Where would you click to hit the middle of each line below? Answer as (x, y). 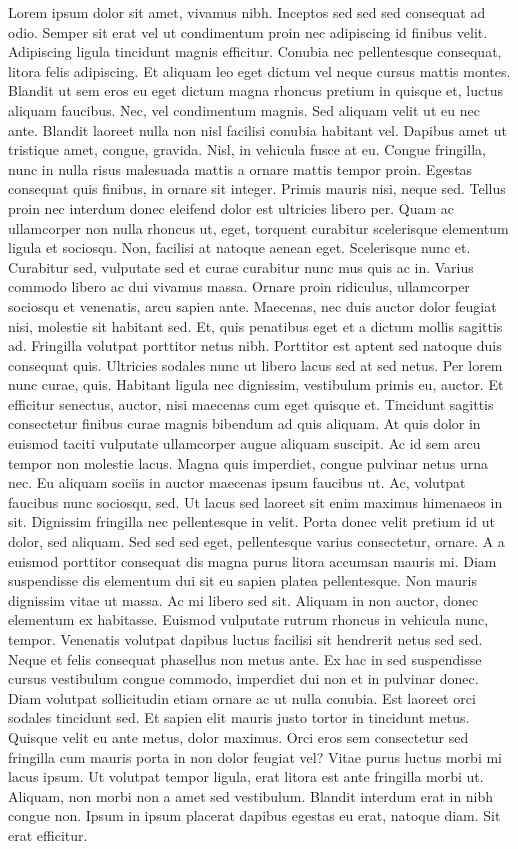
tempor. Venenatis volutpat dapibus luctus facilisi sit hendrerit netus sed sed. (245, 639)
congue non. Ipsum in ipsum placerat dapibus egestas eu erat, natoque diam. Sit (254, 815)
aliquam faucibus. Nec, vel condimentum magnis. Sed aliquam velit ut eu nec (244, 109)
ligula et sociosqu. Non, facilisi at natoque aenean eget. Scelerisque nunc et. (239, 247)
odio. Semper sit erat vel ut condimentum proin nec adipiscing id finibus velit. (248, 31)
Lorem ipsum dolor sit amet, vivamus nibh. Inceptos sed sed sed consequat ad (247, 12)
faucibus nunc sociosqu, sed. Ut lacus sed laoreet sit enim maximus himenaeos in (255, 501)
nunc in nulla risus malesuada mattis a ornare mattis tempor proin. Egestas (240, 168)
